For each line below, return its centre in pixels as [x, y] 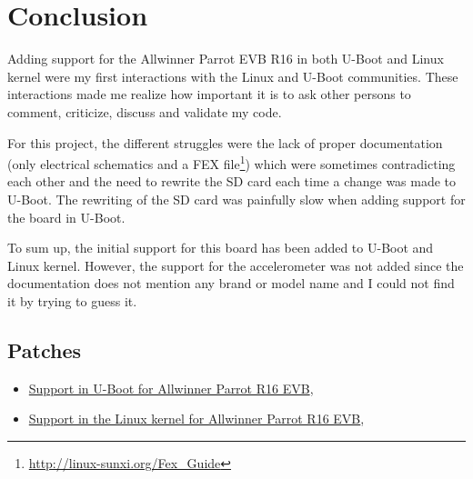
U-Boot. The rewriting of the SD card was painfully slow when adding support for [236, 199]
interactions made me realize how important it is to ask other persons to [209, 94]
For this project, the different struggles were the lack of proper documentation [225, 142]
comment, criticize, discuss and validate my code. [145, 111]
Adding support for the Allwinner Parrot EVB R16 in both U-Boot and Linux [226, 59]
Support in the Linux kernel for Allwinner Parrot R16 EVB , [196, 419]
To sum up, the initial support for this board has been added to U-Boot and [221, 248]
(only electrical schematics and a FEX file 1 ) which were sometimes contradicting [231, 162]
